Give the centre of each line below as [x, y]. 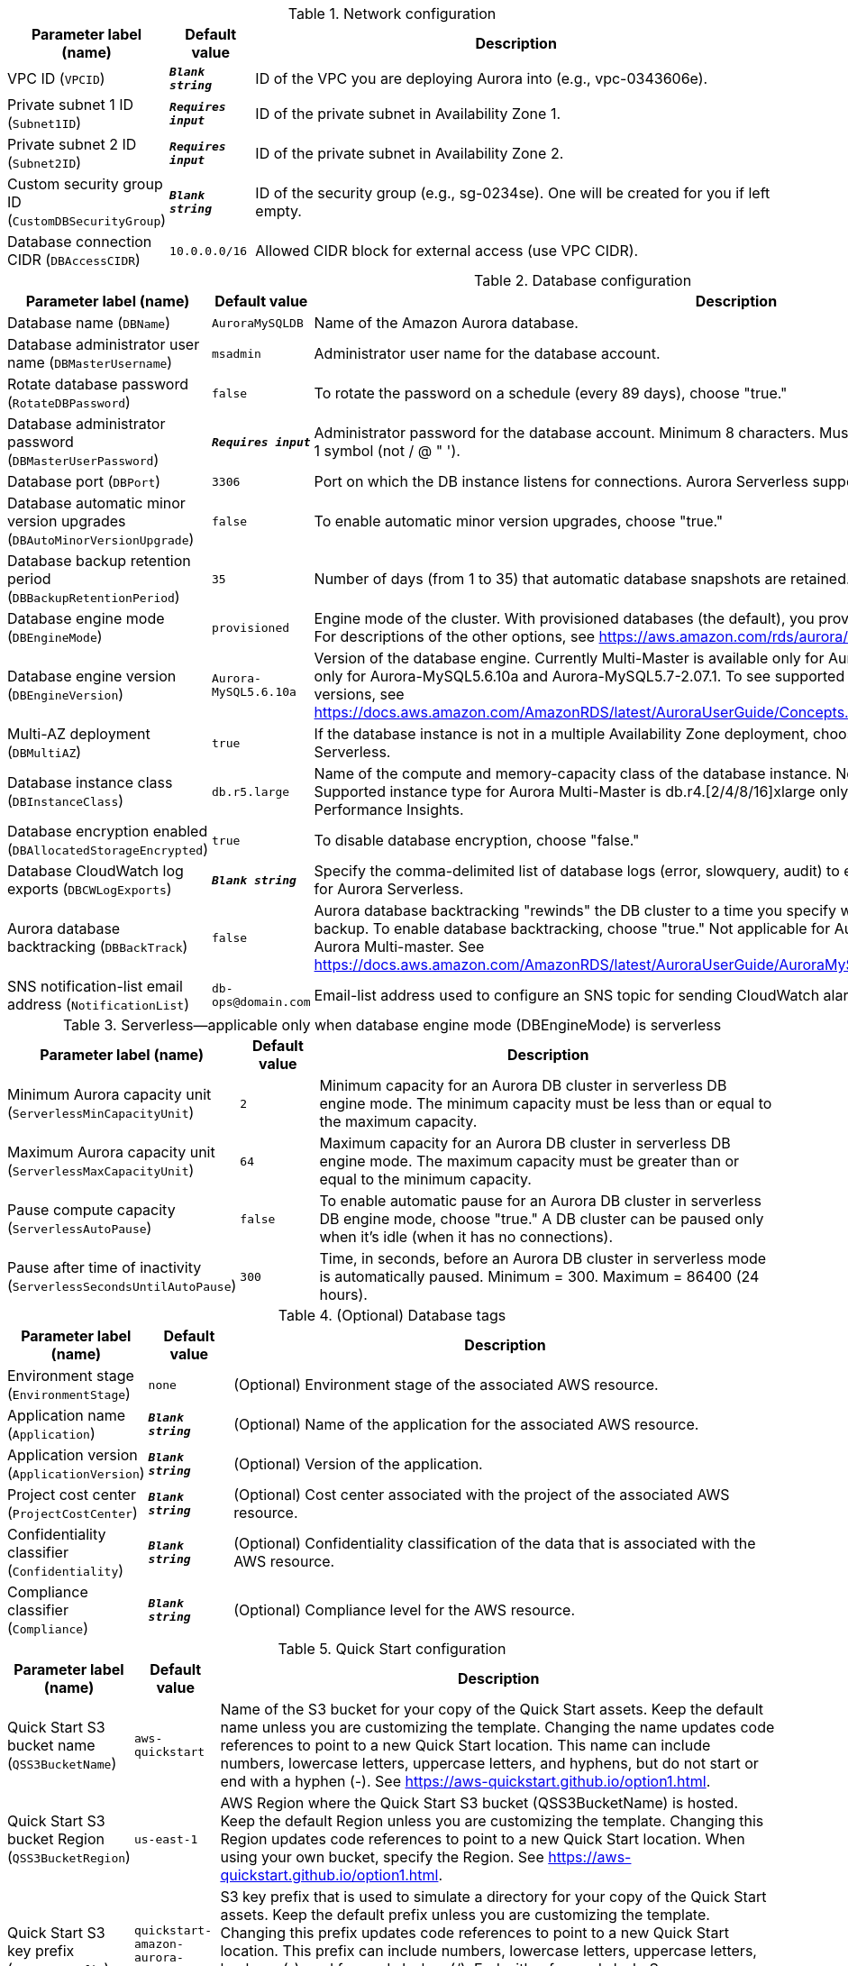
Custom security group [85, 184]
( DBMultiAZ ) [45, 752]
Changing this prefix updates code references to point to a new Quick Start [474, 1933]
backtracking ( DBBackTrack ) [98, 946]
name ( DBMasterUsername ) [90, 362]
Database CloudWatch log [96, 871]
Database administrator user [104, 344]
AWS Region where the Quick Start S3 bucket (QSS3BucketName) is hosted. [479, 1803]
